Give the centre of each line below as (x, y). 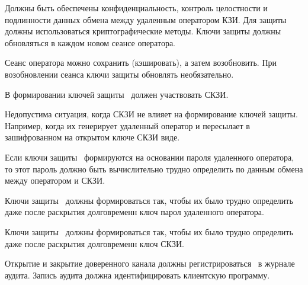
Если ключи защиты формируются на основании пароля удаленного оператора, (150, 157)
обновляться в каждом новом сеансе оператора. (90, 42)
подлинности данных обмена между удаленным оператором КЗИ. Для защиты (146, 19)
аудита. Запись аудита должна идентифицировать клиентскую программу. (137, 275)
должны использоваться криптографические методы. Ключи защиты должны (143, 31)
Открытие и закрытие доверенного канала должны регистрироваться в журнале (150, 263)
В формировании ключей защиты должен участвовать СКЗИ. (117, 94)
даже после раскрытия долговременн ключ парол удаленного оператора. (134, 212)
